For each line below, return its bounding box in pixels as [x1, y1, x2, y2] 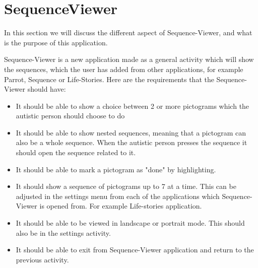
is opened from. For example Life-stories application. [39, 200, 202, 211]
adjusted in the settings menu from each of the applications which [16, 190, 220, 201]
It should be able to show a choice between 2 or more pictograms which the [16, 100, 249, 111]
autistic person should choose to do [16, 110, 125, 121]
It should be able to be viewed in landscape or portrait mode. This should [16, 218, 245, 228]
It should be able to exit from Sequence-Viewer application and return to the [16, 244, 254, 255]
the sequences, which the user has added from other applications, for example [4, 63, 243, 74]
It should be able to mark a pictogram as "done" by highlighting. [16, 164, 216, 174]
